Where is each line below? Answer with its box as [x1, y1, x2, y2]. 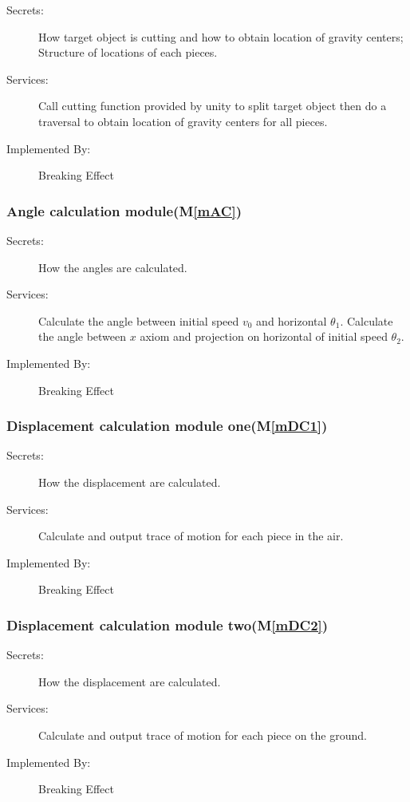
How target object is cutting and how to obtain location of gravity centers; [38, 28, 404, 45]
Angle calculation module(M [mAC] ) [6, 200, 242, 220]
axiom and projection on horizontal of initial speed [140, 328, 388, 345]
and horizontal [256, 312, 327, 329]
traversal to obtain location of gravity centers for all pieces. [38, 113, 328, 129]
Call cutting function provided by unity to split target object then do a [38, 97, 387, 114]
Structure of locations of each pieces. [38, 44, 218, 61]
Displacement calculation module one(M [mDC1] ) [6, 416, 328, 436]
